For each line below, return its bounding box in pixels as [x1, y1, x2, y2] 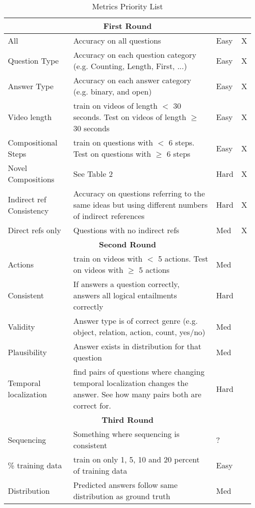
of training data [73, 465, 127, 476]
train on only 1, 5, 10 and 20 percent [73, 454, 200, 465]
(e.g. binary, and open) [73, 86, 152, 97]
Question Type [8, 54, 59, 66]
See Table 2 [73, 168, 113, 179]
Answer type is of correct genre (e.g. [73, 315, 198, 326]
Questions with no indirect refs [73, 224, 179, 236]
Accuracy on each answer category [73, 74, 191, 86]
